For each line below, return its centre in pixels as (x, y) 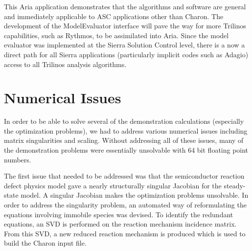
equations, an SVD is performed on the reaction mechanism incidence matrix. (120, 224)
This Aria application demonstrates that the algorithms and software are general (125, 6)
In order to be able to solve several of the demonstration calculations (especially (124, 121)
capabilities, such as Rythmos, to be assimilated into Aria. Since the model (116, 35)
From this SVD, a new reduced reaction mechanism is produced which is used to (125, 233)
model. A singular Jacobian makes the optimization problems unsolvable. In (135, 195)
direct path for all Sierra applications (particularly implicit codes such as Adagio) (126, 54)
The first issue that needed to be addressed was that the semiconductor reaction (124, 176)
